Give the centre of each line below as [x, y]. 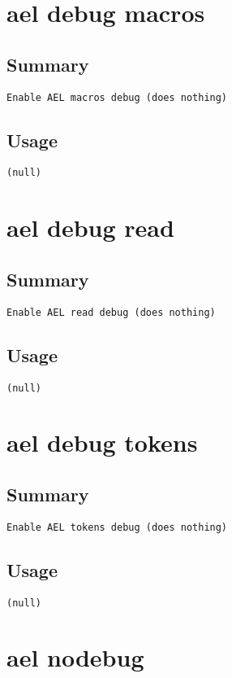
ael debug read [90, 227]
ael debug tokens [102, 442]
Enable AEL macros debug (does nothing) [117, 97]
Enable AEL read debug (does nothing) [111, 312]
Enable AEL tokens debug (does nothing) [117, 527]
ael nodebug [75, 657]
